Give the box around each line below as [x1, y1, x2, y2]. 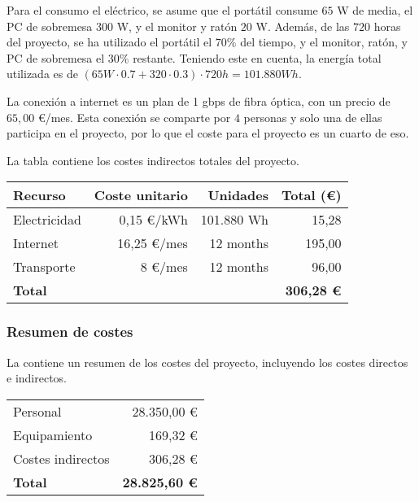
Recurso [13, 186, 66, 205]
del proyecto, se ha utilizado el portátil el [7, 33, 212, 50]
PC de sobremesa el [7, 49, 105, 66]
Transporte [13, 257, 76, 277]
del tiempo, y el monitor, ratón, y [240, 33, 408, 50]
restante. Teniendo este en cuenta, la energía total [133, 49, 382, 66]
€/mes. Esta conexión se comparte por [37, 108, 231, 125]
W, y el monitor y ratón [116, 17, 238, 34]
